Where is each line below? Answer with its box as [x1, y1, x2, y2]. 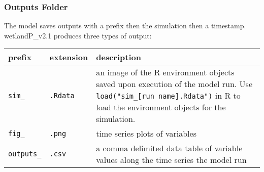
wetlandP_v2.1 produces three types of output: [4, 30, 152, 40]
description [96, 51, 141, 63]
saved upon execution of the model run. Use [96, 78, 253, 90]
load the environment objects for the [96, 101, 226, 113]
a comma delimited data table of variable [96, 142, 243, 154]
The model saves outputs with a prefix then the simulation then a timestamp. [4, 20, 246, 31]
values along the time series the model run [96, 154, 247, 166]
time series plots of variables [96, 127, 196, 140]
